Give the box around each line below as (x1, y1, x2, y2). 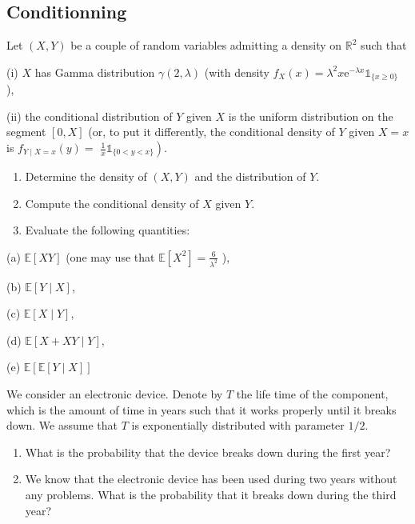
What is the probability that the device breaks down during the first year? (25, 443, 391, 460)
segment (6, 123, 46, 140)
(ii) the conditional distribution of (6, 107, 173, 124)
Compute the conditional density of (25, 194, 199, 211)
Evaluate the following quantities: (25, 222, 190, 238)
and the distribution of (194, 168, 306, 185)
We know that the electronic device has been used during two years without (25, 470, 397, 487)
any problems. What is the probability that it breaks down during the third (25, 486, 397, 503)
